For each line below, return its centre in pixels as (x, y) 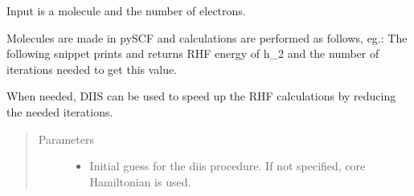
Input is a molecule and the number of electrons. (126, 10)
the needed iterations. (60, 111)
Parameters (66, 139)
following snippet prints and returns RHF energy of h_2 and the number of (193, 53)
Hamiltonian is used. (140, 181)
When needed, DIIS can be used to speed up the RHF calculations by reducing (201, 96)
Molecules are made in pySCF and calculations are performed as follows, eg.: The (207, 37)
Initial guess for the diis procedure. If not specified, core (227, 166)
